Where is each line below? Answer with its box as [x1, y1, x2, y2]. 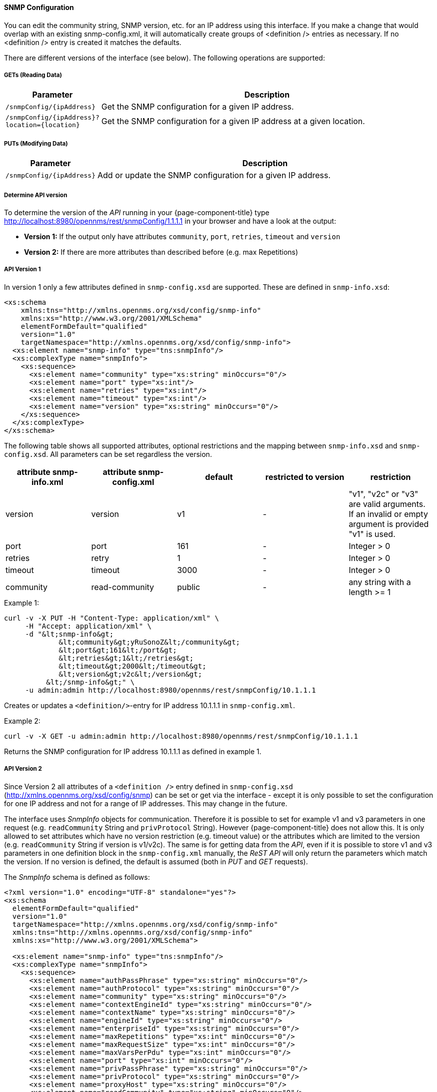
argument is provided [348, 518, 429, 529]
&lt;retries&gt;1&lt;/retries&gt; [58, 654, 194, 662]
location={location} [5, 121, 80, 129]
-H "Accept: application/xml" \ [25, 622, 152, 630]
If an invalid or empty [348, 508, 428, 519]
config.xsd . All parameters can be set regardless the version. [4, 449, 212, 458]
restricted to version [265, 471, 344, 482]
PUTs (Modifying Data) [4, 140, 68, 147]
